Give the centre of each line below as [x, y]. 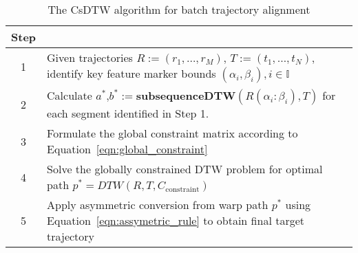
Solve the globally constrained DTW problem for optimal [185, 169]
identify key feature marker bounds [131, 73]
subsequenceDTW [186, 95]
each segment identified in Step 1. [128, 113]
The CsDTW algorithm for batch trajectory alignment [179, 9]
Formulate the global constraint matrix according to [172, 133]
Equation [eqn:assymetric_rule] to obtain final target [176, 220]
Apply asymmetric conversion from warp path [158, 205]
